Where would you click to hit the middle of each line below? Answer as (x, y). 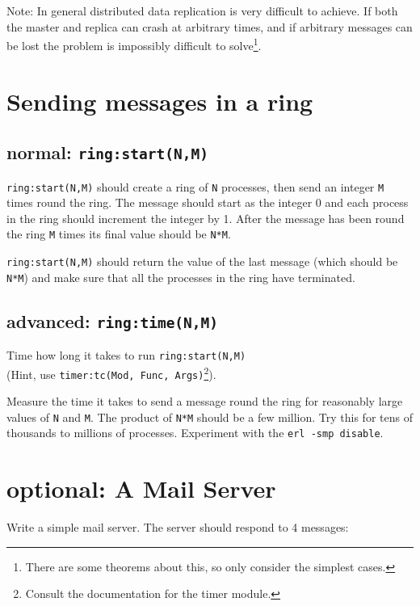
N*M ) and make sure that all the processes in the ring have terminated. (181, 277)
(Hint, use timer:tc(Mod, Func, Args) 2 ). (111, 372)
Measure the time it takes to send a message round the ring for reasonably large (205, 401)
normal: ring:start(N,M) (107, 152)
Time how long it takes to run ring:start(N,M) (126, 355)
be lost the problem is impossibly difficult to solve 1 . (134, 44)
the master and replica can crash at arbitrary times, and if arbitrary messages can (210, 26)
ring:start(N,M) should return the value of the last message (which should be (202, 261)
